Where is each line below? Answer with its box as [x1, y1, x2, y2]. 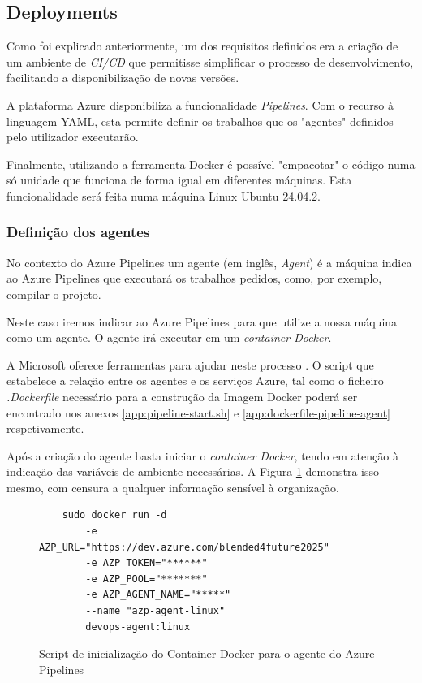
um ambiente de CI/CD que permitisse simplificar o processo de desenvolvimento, [6, 53, 414, 70]
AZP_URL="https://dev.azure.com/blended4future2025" [39, 541, 329, 553]
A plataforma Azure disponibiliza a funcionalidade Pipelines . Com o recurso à [6, 96, 394, 113]
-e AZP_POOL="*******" [85, 573, 208, 585]
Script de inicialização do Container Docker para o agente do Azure [39, 645, 375, 662]
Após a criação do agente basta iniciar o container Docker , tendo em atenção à [6, 447, 398, 464]
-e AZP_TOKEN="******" [85, 557, 208, 569]
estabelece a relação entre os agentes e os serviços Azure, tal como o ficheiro [6, 372, 384, 389]
